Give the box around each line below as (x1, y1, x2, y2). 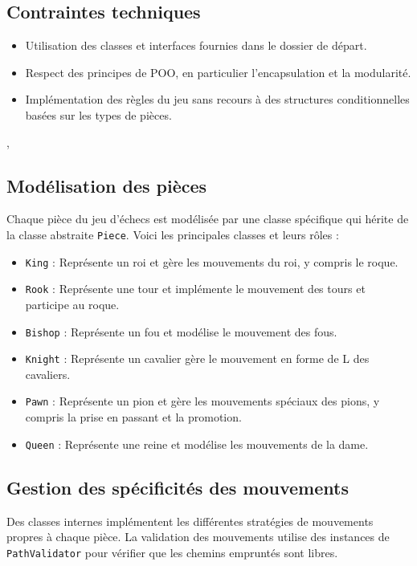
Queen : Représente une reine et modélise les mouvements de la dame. (25, 435, 369, 452)
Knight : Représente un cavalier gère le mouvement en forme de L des (25, 350, 370, 367)
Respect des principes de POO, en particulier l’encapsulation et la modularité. (25, 63, 411, 80)
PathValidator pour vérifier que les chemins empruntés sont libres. (6, 544, 338, 560)
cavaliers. (25, 365, 71, 382)
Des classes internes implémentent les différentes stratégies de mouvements (6, 512, 374, 529)
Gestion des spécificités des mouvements (6, 474, 349, 499)
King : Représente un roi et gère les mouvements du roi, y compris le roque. (25, 253, 399, 270)
